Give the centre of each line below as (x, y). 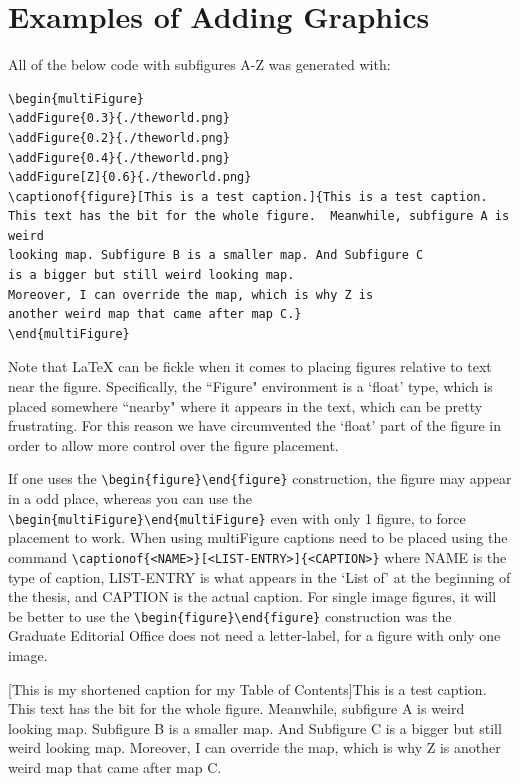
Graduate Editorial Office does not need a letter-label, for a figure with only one (254, 635)
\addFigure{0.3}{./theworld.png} (119, 118)
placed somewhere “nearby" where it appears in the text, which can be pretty (245, 405)
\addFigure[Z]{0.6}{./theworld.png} (130, 177)
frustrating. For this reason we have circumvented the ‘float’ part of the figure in (255, 425)
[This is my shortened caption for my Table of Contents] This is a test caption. (247, 688)
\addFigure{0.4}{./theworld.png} (119, 157)
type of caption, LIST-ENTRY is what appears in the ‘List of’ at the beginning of (259, 576)
